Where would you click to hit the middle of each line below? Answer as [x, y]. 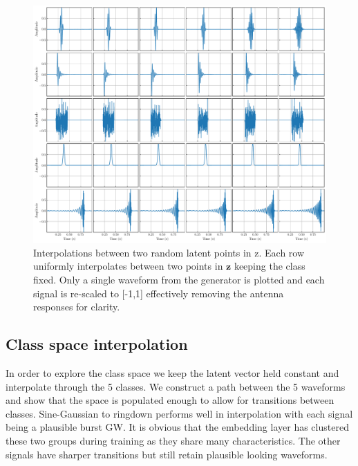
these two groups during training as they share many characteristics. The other [173, 440]
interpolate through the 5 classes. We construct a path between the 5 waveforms [176, 386]
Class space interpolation [97, 344]
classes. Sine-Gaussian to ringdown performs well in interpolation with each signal [179, 413]
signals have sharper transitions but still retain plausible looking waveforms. [167, 454]
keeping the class [270, 266]
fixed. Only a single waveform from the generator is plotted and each [179, 280]
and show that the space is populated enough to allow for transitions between [170, 400]
